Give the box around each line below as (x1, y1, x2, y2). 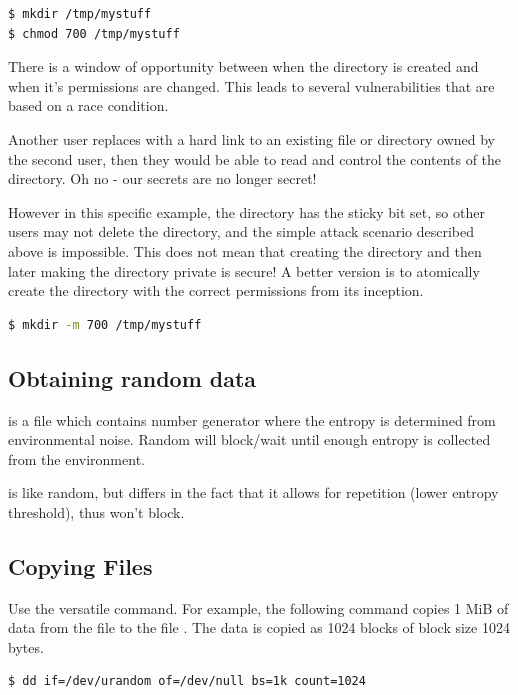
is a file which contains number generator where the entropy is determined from (8, 409, 496, 430)
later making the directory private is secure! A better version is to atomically (8, 260, 480, 281)
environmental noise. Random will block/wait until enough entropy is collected (8, 429, 491, 450)
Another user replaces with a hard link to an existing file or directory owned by (8, 128, 496, 149)
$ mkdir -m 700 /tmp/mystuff (8, 317, 202, 332)
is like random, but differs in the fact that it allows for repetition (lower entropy (8, 482, 499, 503)
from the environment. (8, 448, 145, 469)
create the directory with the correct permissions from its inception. (8, 280, 424, 301)
